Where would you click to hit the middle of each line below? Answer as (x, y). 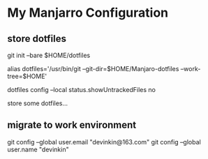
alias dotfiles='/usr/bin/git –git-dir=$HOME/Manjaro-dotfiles (93, 69)
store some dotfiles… (38, 103)
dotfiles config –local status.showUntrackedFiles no (81, 90)
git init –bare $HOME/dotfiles (49, 55)
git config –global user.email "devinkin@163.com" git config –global (104, 142)
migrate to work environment (72, 125)
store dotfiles (37, 39)
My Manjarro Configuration (88, 13)
